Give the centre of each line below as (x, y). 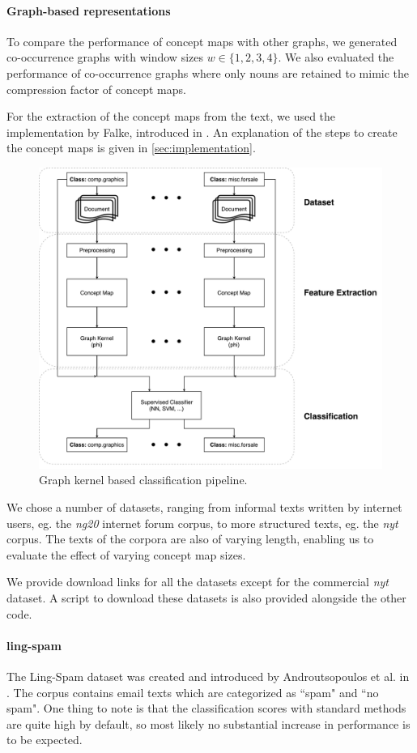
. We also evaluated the (336, 57)
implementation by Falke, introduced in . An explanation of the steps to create (202, 132)
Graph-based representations (89, 10)
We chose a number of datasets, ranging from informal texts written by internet (204, 506)
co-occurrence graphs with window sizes (105, 57)
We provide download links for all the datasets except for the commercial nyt (198, 582)
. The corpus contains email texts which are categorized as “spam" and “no (193, 692)
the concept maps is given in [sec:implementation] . (131, 148)
